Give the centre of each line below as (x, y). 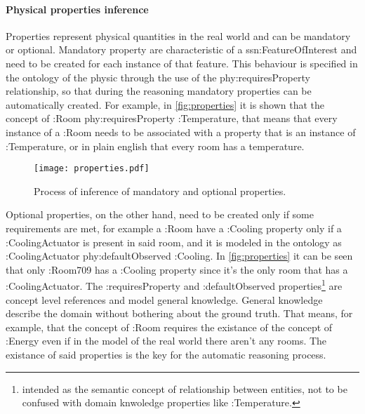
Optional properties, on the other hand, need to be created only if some (160, 214)
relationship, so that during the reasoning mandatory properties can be (159, 91)
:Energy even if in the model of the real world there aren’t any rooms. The (166, 341)
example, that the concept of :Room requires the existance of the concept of (169, 327)
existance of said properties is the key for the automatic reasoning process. (166, 354)
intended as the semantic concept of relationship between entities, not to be (185, 388)
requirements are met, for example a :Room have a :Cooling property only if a (174, 228)
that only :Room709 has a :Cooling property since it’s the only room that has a (177, 269)
